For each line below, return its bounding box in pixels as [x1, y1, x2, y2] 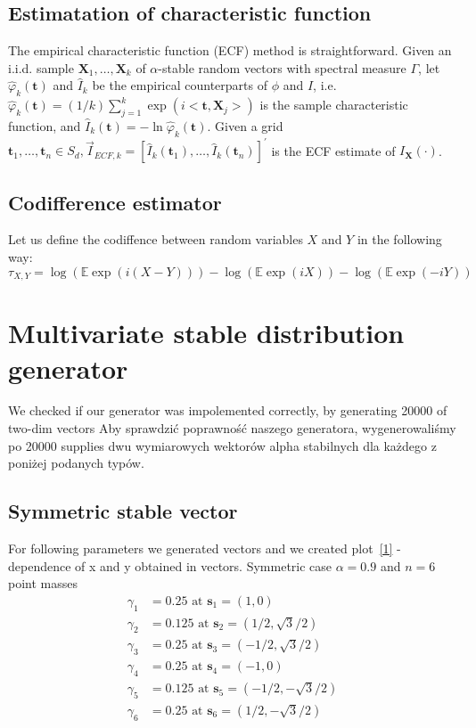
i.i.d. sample [8, 58, 74, 77]
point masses [8, 574, 78, 593]
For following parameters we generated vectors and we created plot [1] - [8, 539, 401, 558]
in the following [357, 230, 442, 249]
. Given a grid [207, 116, 283, 135]
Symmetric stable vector [8, 497, 238, 525]
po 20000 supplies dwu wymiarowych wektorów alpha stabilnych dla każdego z [8, 436, 437, 454]
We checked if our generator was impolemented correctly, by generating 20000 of [8, 401, 447, 420]
